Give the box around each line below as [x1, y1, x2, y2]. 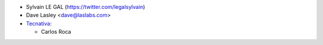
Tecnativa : [26, 20, 52, 27]
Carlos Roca [41, 28, 71, 36]
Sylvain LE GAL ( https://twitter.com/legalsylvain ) [26, 4, 145, 10]
